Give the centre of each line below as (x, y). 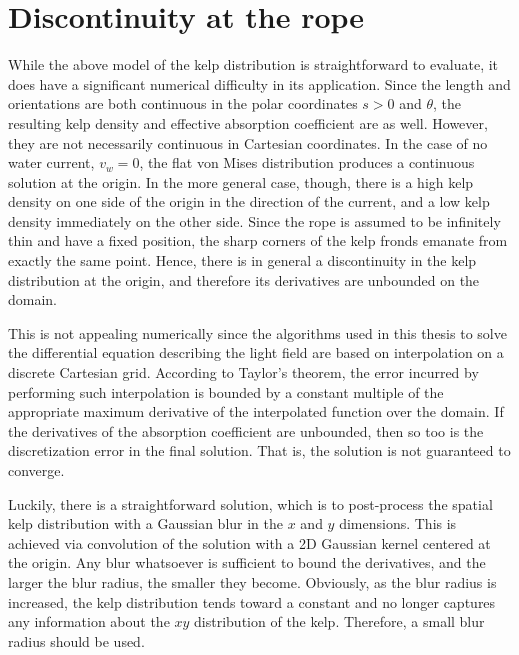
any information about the (89, 621)
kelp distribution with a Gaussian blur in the (146, 523)
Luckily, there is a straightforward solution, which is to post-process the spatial (250, 503)
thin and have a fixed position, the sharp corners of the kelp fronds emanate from (258, 240)
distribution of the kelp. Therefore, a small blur (339, 621)
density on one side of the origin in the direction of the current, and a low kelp (249, 201)
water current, (51, 162)
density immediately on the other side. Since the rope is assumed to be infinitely (254, 220)
